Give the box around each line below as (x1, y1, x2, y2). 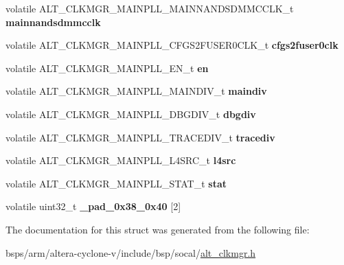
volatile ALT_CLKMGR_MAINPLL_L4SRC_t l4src (5, 153, 236, 168)
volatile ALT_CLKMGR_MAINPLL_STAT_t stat (5, 176, 227, 190)
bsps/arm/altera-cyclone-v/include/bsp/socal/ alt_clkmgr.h (5, 245, 256, 260)
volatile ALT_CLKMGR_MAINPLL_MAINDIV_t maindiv (5, 84, 267, 98)
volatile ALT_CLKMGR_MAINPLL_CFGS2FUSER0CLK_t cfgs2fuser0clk (5, 38, 339, 52)
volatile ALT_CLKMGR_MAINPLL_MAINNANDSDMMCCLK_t (5, 1, 294, 15)
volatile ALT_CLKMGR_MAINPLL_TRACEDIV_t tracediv (5, 130, 275, 144)
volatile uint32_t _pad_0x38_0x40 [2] (5, 199, 181, 214)
